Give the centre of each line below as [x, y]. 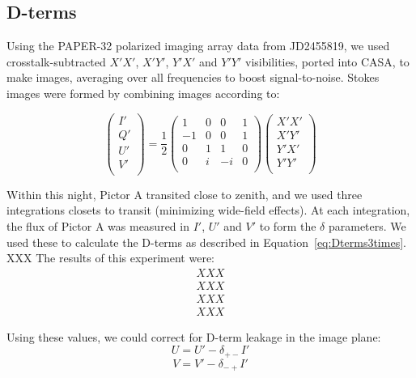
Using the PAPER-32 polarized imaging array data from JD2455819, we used [198, 46]
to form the [288, 225]
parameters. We [367, 225]
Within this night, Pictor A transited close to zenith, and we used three [185, 194]
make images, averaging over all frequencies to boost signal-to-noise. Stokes [193, 77]
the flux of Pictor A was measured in [98, 225]
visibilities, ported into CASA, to [327, 61]
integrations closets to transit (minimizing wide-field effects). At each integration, [208, 210]
